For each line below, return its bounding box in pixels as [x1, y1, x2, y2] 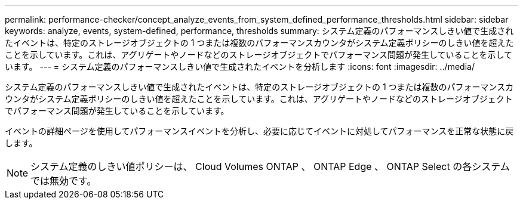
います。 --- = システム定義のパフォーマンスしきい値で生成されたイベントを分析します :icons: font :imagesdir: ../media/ [5, 61, 475, 72]
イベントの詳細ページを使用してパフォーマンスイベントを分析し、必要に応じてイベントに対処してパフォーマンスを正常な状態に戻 [5, 126, 514, 136]
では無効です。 [30, 175, 97, 187]
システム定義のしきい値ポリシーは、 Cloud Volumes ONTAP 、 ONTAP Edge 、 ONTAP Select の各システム [30, 160, 510, 172]
